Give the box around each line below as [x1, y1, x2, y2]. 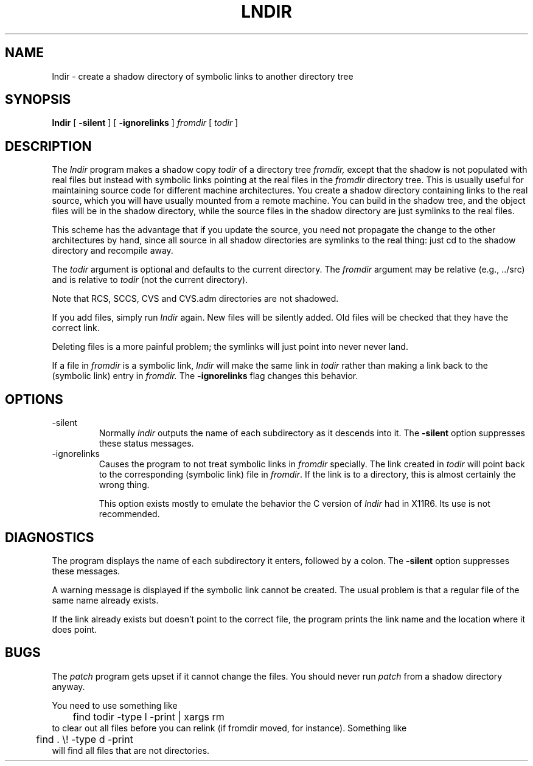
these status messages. [99, 438, 194, 449]
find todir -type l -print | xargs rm [72, 710, 225, 723]
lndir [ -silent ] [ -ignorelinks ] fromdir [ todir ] [52, 117, 239, 128]
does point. [52, 624, 97, 635]
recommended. [99, 509, 160, 520]
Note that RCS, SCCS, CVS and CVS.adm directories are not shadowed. [52, 293, 339, 304]
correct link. [52, 322, 100, 333]
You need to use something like [52, 700, 178, 711]
